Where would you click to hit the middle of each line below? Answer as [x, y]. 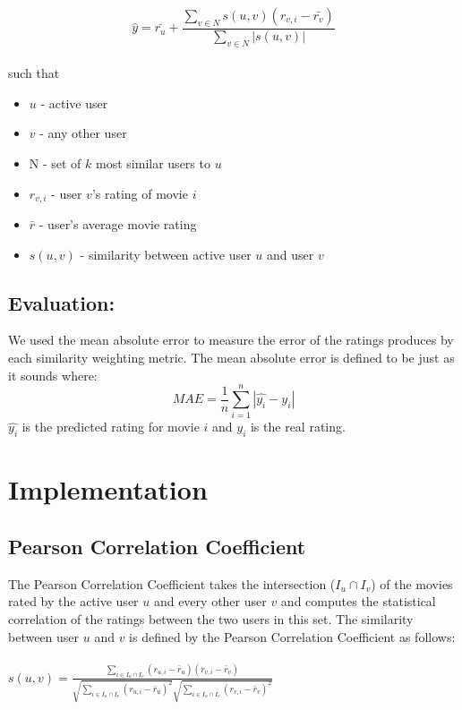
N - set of [55, 163]
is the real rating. [298, 427]
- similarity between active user [166, 254]
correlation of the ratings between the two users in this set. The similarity [211, 618]
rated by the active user [73, 601]
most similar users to [153, 163]
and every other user [210, 601]
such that [34, 73]
